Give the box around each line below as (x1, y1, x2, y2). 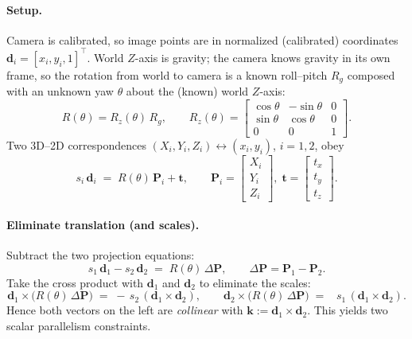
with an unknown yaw (6, 83, 114, 99)
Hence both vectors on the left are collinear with (6, 302, 243, 318)
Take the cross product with (6, 274, 144, 290)
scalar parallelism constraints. (6, 318, 151, 334)
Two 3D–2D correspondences (6, 137, 146, 154)
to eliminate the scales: (199, 274, 311, 290)
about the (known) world (126, 83, 249, 99)
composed (347, 66, 395, 83)
